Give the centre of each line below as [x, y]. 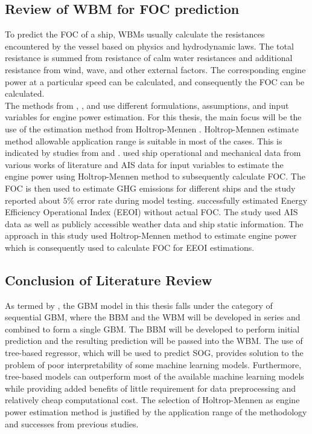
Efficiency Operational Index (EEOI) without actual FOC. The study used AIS [151, 212]
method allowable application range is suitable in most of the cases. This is [144, 141]
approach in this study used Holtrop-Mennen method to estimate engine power [151, 235]
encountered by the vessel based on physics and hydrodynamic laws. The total [149, 46]
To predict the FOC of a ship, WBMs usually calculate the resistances [135, 34]
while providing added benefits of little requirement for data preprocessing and [150, 388]
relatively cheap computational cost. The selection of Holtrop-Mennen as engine [152, 400]
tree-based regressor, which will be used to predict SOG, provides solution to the [154, 353]
